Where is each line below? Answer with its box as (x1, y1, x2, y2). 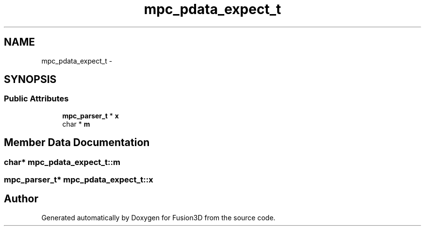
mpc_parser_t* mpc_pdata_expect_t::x (4, 175, 153, 185)
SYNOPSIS (4, 73, 57, 86)
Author (4, 193, 38, 205)
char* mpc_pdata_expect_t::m (4, 157, 120, 167)
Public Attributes (4, 94, 69, 104)
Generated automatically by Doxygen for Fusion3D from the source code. (41, 213, 276, 222)
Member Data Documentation (4, 136, 150, 149)
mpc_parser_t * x (62, 111, 119, 120)
